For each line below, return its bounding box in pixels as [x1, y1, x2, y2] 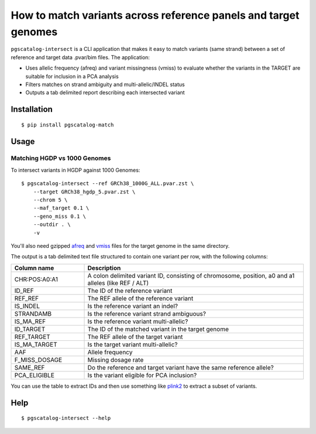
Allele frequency [87, 348, 133, 356]
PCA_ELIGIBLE [14, 371, 55, 379]
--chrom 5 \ [33, 197, 68, 203]
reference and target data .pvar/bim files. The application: [11, 53, 150, 61]
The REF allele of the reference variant [87, 294, 194, 302]
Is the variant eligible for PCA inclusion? [87, 371, 197, 379]
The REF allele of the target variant [87, 333, 183, 341]
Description [87, 264, 121, 272]
